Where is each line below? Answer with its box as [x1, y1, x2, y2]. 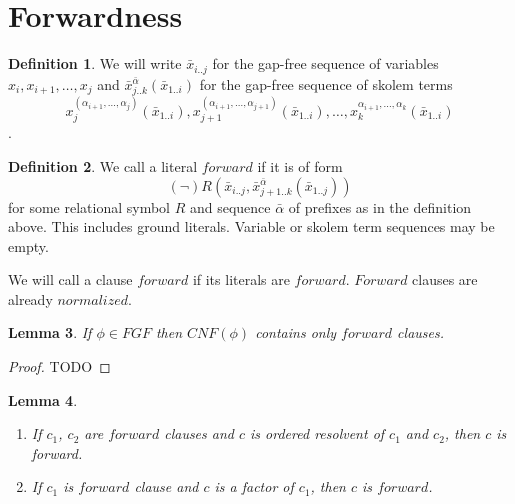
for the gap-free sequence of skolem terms [199, 73, 453, 94]
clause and [134, 476, 199, 497]
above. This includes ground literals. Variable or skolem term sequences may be [8, 216, 495, 237]
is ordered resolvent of [250, 423, 385, 444]
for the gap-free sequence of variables [212, 53, 439, 74]
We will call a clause [8, 269, 133, 290]
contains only [255, 322, 337, 343]
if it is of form [257, 155, 343, 176]
